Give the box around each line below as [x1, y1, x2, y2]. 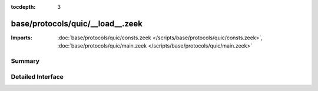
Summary [11, 57, 40, 65]
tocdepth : [11, 4, 36, 10]
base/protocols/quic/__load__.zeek [11, 18, 143, 29]
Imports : [11, 34, 32, 41]
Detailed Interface [11, 72, 64, 80]
